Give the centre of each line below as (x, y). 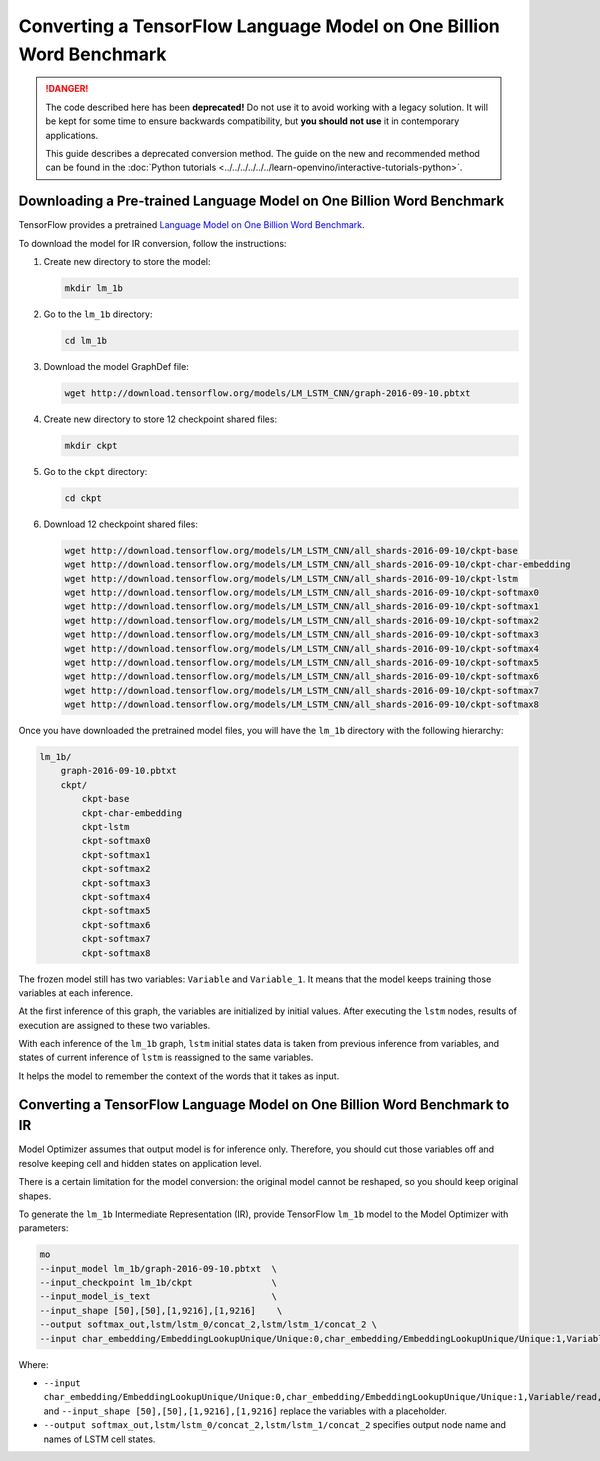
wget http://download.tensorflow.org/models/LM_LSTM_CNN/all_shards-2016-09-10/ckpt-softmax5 (302, 662)
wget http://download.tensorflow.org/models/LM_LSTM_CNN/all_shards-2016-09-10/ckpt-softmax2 (302, 620)
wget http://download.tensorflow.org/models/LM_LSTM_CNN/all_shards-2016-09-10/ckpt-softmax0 (302, 592)
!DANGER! (67, 89)
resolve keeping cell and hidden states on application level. (140, 1163)
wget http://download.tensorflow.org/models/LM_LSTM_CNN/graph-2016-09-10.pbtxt (267, 393)
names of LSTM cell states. (99, 1439)
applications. (72, 135)
